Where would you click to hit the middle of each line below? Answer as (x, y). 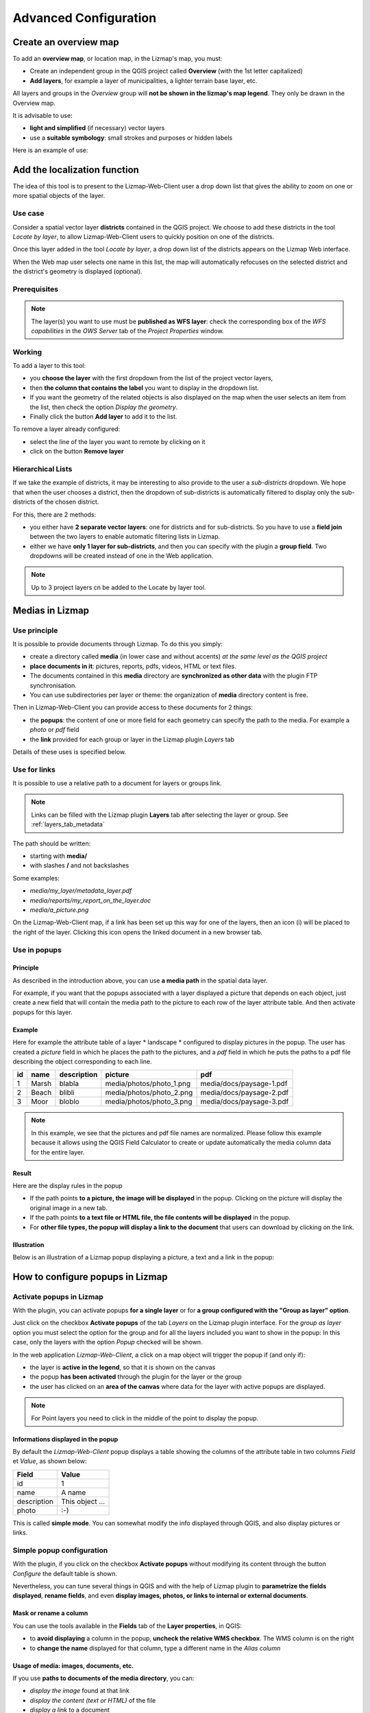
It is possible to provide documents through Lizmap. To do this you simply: (118, 644)
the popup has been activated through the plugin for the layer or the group (136, 1377)
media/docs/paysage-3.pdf (245, 1102)
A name (73, 1492)
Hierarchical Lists (42, 469)
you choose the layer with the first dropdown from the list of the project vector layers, (151, 378)
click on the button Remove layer (77, 452)
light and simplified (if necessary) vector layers (97, 128)
